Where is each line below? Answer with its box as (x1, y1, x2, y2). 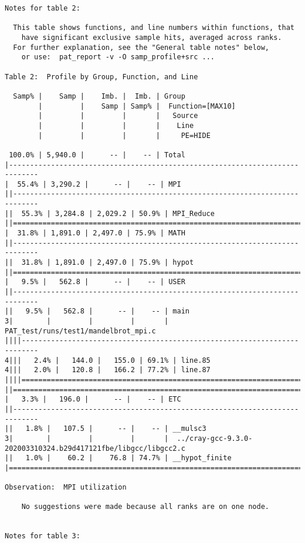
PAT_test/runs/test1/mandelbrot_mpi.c (5, 326, 156, 335)
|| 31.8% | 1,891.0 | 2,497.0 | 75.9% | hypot (5, 258, 194, 267)
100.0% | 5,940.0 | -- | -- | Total (9, 150, 185, 159)
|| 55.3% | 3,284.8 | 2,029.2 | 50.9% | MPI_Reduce (5, 209, 215, 218)
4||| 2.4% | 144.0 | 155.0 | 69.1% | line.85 (5, 356, 211, 365)
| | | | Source (38, 112, 198, 120)
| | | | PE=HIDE (38, 131, 211, 140)
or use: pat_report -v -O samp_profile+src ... (21, 53, 215, 62)
